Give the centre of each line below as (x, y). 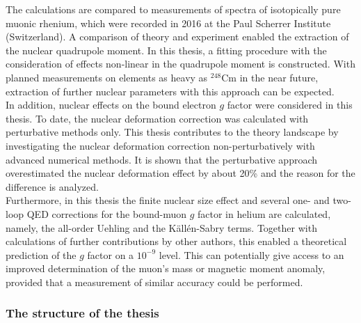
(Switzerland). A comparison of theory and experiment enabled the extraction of (177, 37)
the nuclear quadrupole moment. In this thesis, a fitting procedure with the (166, 50)
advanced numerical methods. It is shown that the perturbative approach (162, 159)
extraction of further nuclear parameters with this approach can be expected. (170, 91)
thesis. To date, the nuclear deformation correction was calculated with (157, 118)
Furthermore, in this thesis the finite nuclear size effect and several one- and (168, 200)
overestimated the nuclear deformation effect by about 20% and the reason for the (180, 173)
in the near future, (279, 77)
